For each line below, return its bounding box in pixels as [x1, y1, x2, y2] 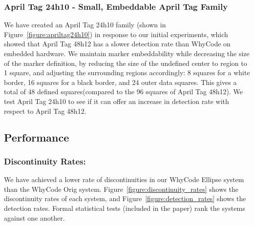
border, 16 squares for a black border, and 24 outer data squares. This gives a [4, 77, 237, 87]
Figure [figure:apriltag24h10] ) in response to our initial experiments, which [4, 29, 228, 39]
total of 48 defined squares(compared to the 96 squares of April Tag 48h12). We [4, 86, 243, 97]
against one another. [4, 212, 65, 223]
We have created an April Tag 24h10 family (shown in [4, 20, 166, 30]
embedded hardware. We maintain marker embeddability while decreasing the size [4, 48, 250, 58]
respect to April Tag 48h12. [4, 105, 86, 116]
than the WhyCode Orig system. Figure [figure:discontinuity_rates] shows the [4, 184, 238, 194]
